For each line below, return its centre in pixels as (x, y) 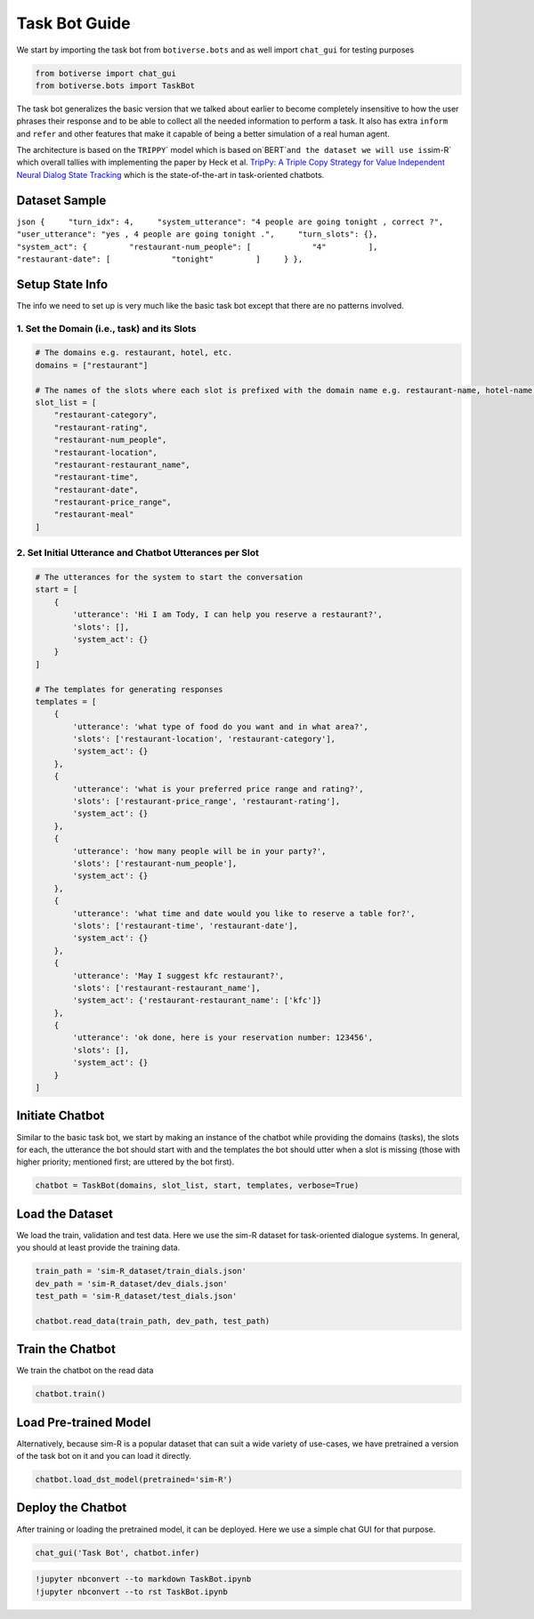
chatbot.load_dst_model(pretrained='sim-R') (134, 1480)
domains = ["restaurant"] (92, 365)
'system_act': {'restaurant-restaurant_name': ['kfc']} (197, 1000)
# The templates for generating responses (129, 689)
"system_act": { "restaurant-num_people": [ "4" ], (197, 246)
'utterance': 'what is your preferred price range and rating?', (218, 789)
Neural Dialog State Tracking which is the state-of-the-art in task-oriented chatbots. (170, 174)
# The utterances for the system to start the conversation (169, 577)
